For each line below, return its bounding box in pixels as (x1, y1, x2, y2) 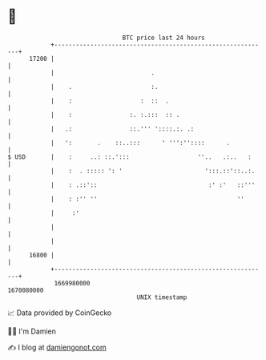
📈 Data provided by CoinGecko (7, 308, 112, 318)
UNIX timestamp (136, 293, 187, 301)
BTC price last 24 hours (122, 34, 205, 42)
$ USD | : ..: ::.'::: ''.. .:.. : (7, 152, 252, 161)
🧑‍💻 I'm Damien (7, 326, 57, 336)
